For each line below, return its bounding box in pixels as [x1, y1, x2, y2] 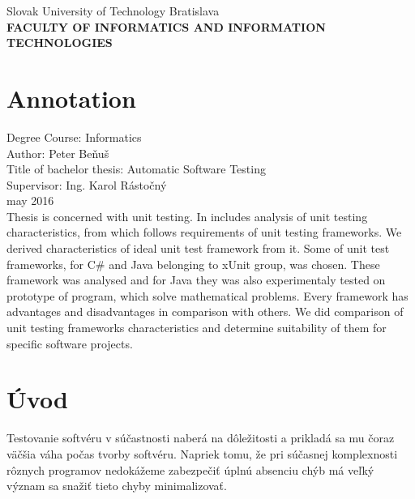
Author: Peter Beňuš [6, 144, 109, 161]
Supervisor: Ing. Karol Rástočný [6, 176, 167, 193]
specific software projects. [6, 335, 133, 352]
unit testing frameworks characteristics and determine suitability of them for [6, 319, 387, 336]
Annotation [6, 81, 136, 114]
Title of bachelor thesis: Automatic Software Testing [6, 160, 266, 177]
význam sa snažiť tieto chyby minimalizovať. [6, 477, 227, 494]
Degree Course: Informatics [6, 128, 142, 145]
